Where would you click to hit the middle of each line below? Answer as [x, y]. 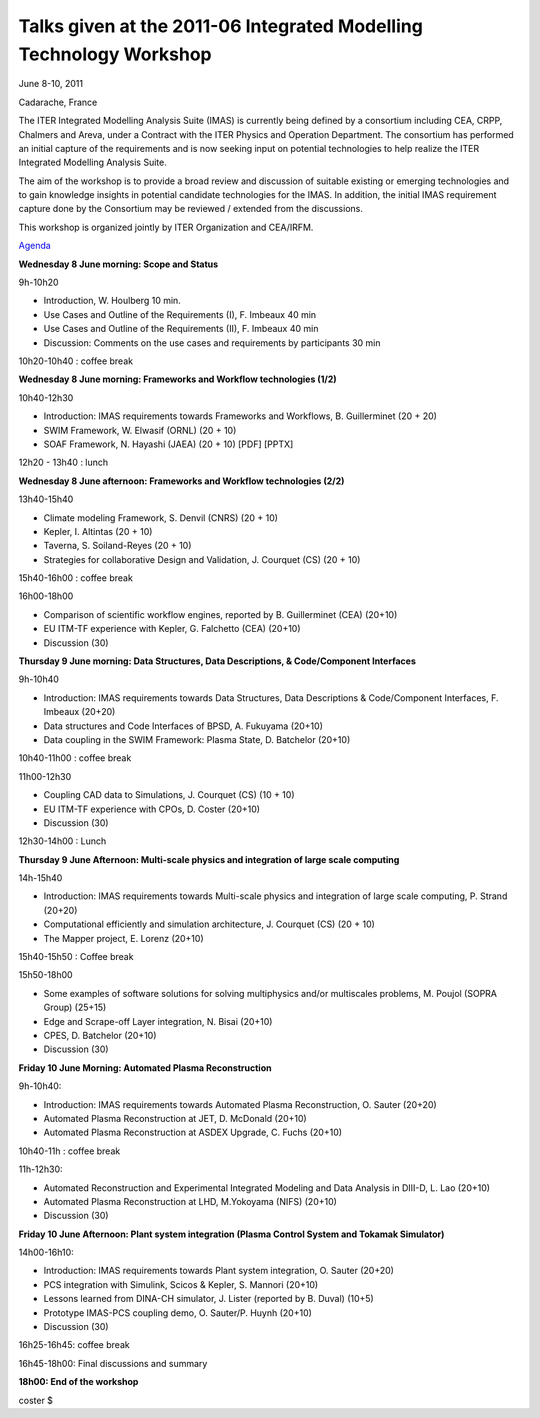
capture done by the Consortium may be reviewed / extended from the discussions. [191, 209]
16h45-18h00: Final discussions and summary [113, 1363]
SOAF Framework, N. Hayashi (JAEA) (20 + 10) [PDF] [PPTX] [168, 444]
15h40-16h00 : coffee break [76, 578]
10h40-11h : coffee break [69, 1151]
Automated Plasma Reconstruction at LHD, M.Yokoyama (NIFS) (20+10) [190, 1201]
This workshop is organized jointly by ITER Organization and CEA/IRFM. [166, 227]
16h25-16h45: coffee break [74, 1345]
